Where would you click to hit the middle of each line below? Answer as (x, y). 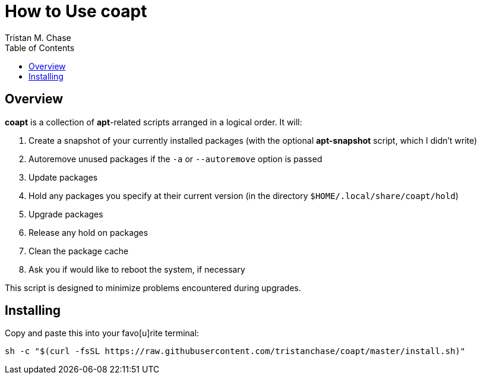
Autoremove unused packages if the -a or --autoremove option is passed (175, 159)
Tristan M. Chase (38, 37)
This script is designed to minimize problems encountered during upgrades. (153, 288)
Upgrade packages (66, 214)
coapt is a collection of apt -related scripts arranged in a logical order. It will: (154, 122)
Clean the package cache (79, 251)
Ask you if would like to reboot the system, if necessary (137, 269)
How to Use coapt (76, 11)
